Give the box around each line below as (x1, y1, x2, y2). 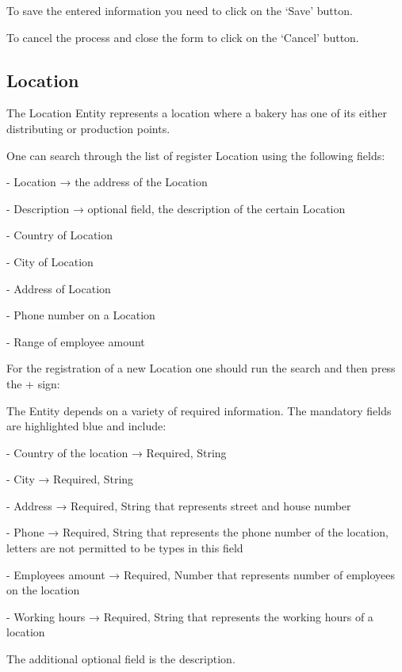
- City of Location (6, 253, 94, 269)
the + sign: (6, 375, 60, 391)
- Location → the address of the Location (6, 174, 208, 190)
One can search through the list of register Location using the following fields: (6, 147, 385, 163)
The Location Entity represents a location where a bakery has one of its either (6, 105, 387, 121)
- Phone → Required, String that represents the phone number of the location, (6, 524, 389, 540)
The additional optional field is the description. (6, 651, 235, 667)
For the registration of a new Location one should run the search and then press (6, 360, 396, 376)
